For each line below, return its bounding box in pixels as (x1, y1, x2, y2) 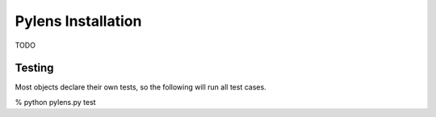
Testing (15, 61, 54, 75)
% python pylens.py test (15, 97, 96, 107)
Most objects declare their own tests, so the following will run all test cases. (15, 82, 266, 92)
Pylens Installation (15, 12, 142, 30)
